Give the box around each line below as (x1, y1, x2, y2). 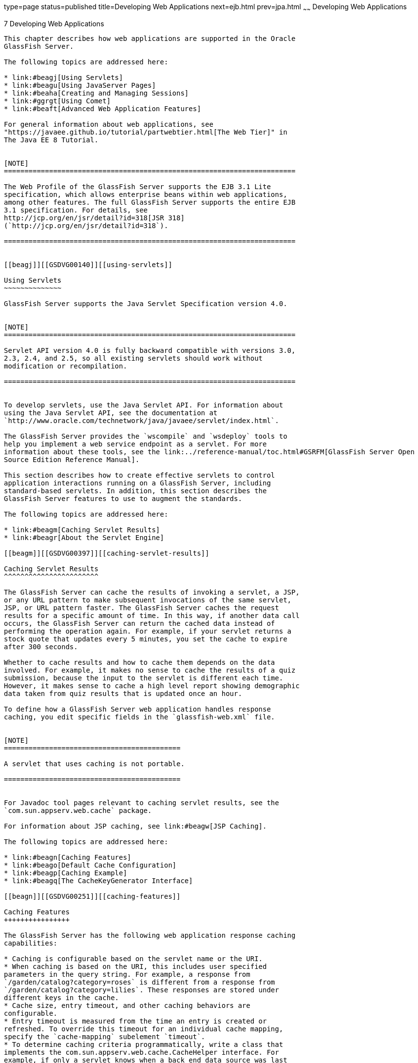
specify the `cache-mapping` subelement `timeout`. (4, 1032, 206, 1041)
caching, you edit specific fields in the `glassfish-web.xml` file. (4, 713, 275, 721)
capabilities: (4, 939, 57, 947)
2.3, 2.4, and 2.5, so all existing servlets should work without (4, 354, 263, 362)
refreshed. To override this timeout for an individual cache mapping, (4, 1024, 284, 1033)
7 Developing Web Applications (4, 19, 104, 28)
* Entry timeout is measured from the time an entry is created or (4, 1017, 267, 1025)
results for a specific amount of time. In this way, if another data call (4, 611, 300, 619)
